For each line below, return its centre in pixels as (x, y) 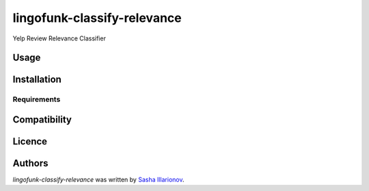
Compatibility (42, 119)
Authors (30, 163)
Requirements (37, 99)
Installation (37, 80)
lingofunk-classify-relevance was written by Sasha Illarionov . (98, 180)
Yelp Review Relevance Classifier (59, 38)
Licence (30, 141)
